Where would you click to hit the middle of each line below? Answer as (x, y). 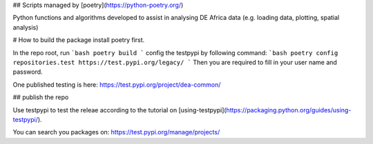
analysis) (26, 27)
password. (28, 72)
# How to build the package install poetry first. (79, 40)
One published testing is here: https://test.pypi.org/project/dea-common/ (117, 84)
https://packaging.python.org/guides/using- (289, 110)
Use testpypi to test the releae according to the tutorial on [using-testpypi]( (120, 110)
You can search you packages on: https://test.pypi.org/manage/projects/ (116, 132)
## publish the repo (41, 97)
